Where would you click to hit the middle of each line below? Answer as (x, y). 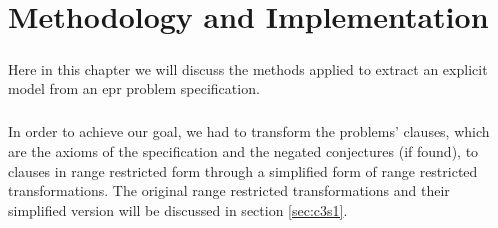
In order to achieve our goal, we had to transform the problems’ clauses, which (249, 131)
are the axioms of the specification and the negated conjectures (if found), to (243, 150)
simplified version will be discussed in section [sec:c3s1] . (178, 209)
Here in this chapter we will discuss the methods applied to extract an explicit (248, 68)
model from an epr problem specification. (134, 88)
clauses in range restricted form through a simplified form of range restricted (243, 170)
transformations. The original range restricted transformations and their (229, 190)
